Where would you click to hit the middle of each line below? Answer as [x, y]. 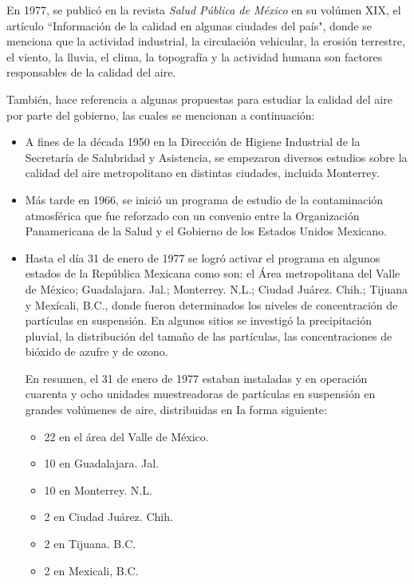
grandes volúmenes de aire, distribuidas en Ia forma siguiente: [176, 410]
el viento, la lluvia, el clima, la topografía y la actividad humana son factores [195, 56]
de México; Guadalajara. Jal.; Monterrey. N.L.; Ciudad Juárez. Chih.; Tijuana [217, 288]
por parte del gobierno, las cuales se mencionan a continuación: [161, 114]
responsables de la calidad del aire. [91, 72]
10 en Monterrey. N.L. [98, 489]
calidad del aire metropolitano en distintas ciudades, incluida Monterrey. [202, 173]
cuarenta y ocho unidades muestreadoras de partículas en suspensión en [200, 394]
